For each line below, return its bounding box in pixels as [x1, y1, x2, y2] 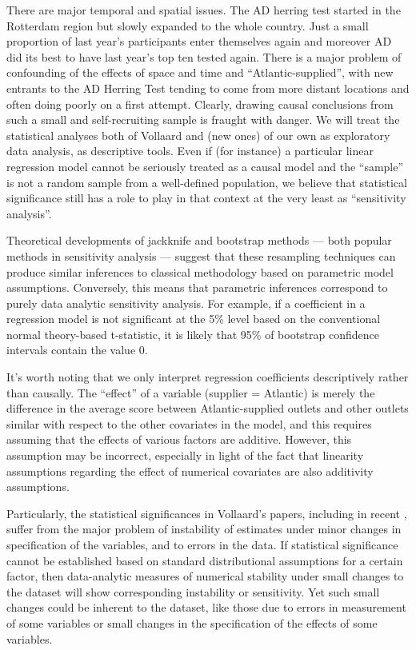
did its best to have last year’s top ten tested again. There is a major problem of [6, 48, 402, 65]
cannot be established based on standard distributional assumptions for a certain [6, 552, 403, 568]
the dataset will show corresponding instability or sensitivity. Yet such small [6, 583, 380, 600]
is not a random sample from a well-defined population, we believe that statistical [6, 173, 407, 190]
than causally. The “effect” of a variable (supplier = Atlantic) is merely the [6, 384, 375, 401]
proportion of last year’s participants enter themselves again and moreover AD [6, 33, 392, 50]
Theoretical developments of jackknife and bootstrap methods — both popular [6, 232, 392, 249]
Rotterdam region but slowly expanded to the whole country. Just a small [6, 17, 369, 34]
